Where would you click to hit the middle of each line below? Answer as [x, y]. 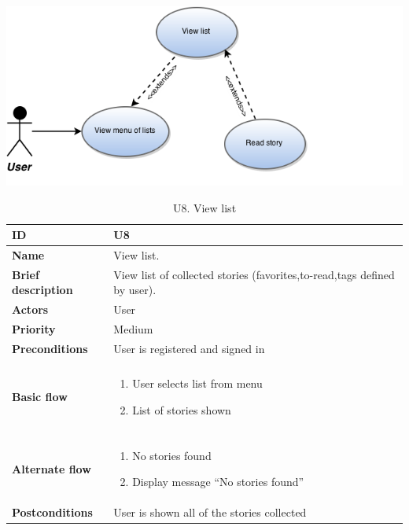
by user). [135, 290]
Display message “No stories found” [218, 482]
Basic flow [40, 396]
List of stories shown [182, 409]
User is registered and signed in [189, 348]
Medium [133, 329]
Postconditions [52, 512]
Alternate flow [52, 468]
